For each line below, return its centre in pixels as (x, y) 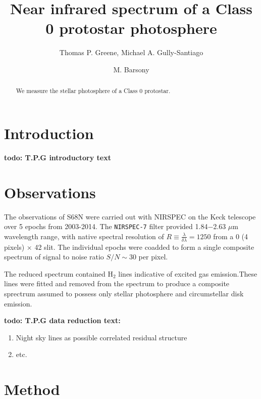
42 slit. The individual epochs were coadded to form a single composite (144, 247)
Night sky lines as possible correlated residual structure (101, 337)
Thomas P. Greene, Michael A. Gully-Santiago (131, 52)
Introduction (49, 133)
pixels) (14, 247)
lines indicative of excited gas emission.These (188, 273)
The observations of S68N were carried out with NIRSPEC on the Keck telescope (130, 216)
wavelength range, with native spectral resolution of (84, 236)
